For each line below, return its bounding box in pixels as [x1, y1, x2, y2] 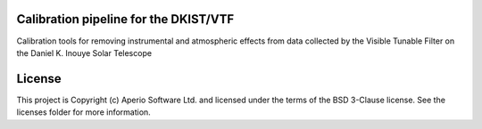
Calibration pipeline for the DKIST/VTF [16, 12, 235, 27]
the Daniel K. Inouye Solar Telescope [16, 47, 152, 58]
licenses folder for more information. [16, 107, 151, 117]
